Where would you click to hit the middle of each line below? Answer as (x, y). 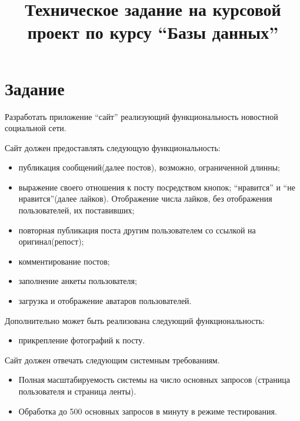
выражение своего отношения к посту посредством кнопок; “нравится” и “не (157, 187)
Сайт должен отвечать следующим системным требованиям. (112, 360)
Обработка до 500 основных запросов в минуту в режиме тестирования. (148, 411)
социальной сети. (36, 128)
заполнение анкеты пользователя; (78, 281)
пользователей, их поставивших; (76, 210)
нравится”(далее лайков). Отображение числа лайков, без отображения (145, 198)
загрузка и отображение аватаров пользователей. (105, 301)
